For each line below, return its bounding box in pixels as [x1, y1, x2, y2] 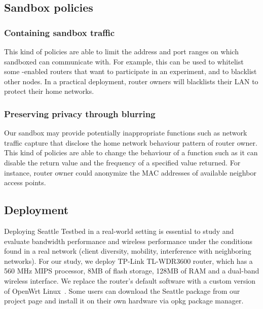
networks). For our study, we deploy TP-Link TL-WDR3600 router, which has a [4, 255, 253, 266]
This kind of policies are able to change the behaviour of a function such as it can [4, 147, 258, 158]
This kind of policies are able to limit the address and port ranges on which [4, 46, 239, 56]
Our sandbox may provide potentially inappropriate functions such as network [4, 127, 247, 138]
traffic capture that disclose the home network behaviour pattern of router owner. [4, 137, 257, 148]
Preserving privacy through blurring [4, 107, 156, 120]
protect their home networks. [4, 86, 94, 96]
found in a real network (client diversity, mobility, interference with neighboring [4, 246, 251, 256]
